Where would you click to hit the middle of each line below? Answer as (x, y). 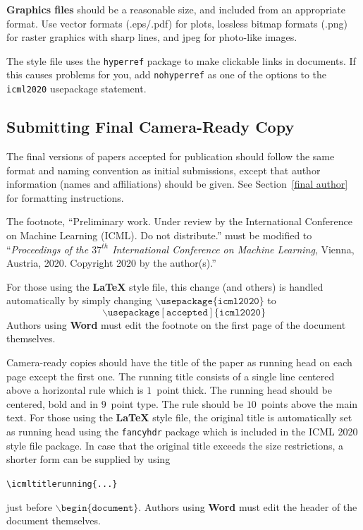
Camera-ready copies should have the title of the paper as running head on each (179, 362)
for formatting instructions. (65, 197)
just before (30, 506)
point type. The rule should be (177, 403)
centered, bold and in (52, 403)
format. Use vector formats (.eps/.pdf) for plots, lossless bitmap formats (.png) (177, 23)
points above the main (309, 403)
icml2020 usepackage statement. (76, 89)
